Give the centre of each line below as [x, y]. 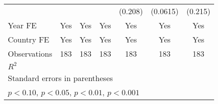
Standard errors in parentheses [61, 78]
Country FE [29, 39]
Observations [30, 53]
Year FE [22, 25]
